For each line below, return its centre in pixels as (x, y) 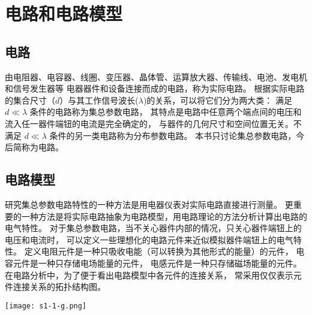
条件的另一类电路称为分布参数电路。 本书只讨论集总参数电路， (173, 135)
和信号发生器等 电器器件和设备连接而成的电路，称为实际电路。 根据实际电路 (155, 88)
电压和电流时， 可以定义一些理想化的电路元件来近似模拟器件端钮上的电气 (149, 239)
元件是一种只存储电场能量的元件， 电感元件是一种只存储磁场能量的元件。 (157, 263)
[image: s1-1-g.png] (46, 306)
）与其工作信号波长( (99, 100)
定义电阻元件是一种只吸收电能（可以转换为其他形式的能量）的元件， (159, 251)
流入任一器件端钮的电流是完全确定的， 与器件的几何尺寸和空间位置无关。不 (153, 123)
